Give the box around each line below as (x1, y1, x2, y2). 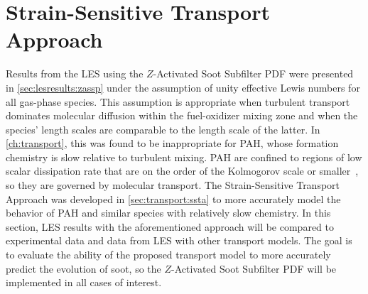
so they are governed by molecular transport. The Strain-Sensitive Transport (6, 178, 340, 192)
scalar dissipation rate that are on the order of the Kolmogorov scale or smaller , (6, 163, 359, 178)
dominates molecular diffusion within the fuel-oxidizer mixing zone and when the (6, 108, 358, 123)
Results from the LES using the (6, 66, 144, 81)
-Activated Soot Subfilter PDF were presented (153, 66, 354, 81)
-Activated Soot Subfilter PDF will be (171, 261, 337, 276)
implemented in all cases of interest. (6, 275, 162, 290)
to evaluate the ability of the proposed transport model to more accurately (6, 247, 331, 262)
